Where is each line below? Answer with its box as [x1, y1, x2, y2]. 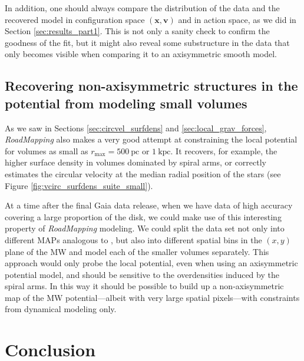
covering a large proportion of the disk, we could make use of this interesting [5, 210, 282, 223]
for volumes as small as [5, 144, 88, 157]
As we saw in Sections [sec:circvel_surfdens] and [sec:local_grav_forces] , [5, 121, 267, 134]
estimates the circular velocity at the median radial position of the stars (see [5, 167, 281, 180]
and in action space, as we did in [178, 13, 296, 25]
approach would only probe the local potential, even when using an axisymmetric [5, 257, 298, 269]
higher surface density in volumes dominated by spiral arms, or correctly [5, 156, 266, 168]
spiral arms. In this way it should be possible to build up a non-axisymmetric [5, 280, 284, 292]
